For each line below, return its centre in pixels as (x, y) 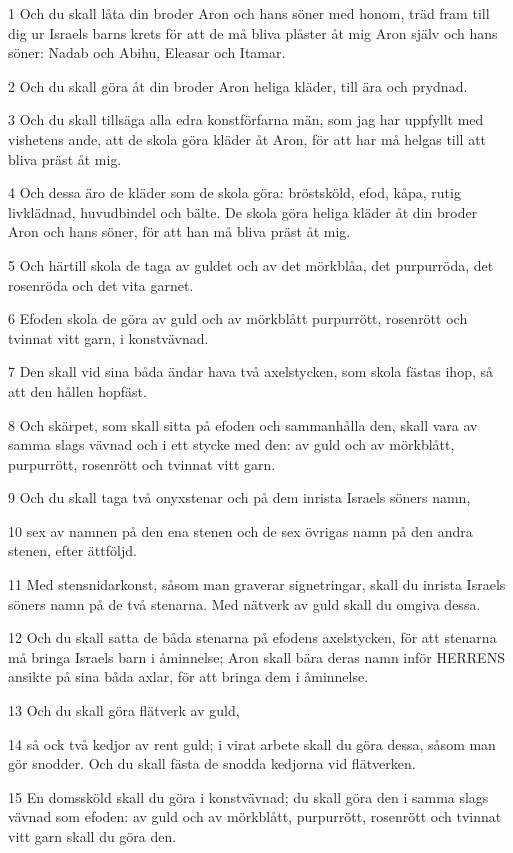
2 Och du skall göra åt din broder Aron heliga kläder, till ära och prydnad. (238, 85)
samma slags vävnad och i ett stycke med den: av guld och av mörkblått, (231, 444)
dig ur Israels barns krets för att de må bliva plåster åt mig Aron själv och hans (253, 32)
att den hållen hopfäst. (77, 390)
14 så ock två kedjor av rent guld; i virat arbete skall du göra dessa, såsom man (252, 743)
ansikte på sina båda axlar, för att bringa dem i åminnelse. (188, 676)
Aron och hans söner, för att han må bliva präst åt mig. (179, 231)
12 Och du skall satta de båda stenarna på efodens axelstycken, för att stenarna (252, 637)
